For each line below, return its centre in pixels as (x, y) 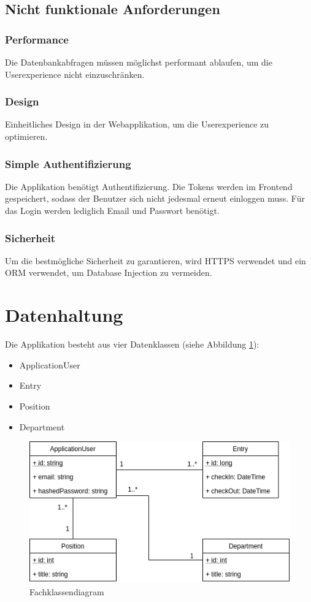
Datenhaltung (64, 315)
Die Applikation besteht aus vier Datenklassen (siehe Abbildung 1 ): (132, 344)
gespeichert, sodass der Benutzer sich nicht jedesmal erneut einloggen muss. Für (155, 198)
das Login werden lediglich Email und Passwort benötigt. (112, 210)
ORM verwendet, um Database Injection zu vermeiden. (109, 272)
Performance (37, 39)
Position (35, 406)
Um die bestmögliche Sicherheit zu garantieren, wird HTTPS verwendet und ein (155, 260)
